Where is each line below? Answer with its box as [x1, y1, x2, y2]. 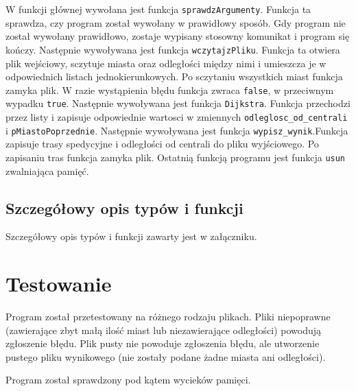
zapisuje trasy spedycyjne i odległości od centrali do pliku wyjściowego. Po [5, 137, 319, 151]
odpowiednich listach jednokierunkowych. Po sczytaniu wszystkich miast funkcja [5, 69, 343, 84]
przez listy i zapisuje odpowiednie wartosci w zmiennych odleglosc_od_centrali [5, 110, 348, 123]
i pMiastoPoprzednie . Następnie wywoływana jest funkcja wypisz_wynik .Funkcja [5, 123, 348, 137]
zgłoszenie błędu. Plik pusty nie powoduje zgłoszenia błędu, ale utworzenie [5, 336, 320, 351]
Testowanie [5, 270, 112, 298]
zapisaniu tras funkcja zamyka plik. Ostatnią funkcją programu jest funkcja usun [5, 150, 346, 164]
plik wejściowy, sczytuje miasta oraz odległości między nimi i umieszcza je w [5, 56, 327, 70]
